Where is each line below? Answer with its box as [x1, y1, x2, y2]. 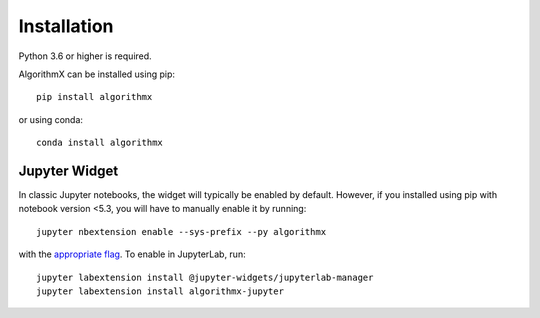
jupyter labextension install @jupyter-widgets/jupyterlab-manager [36, 271, 374, 283]
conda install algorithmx [36, 137, 164, 149]
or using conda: [18, 113, 84, 125]
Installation [18, 15, 114, 37]
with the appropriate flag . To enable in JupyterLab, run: [18, 248, 246, 260]
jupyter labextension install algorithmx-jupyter [36, 285, 285, 297]
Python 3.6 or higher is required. [18, 50, 152, 62]
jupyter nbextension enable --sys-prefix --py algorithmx [36, 226, 327, 237]
